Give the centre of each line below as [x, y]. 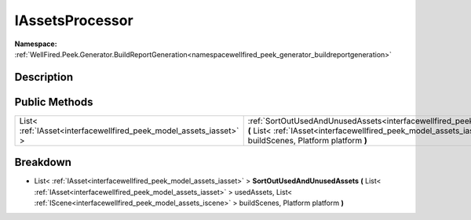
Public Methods [54, 102]
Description [44, 77]
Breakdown [43, 162]
